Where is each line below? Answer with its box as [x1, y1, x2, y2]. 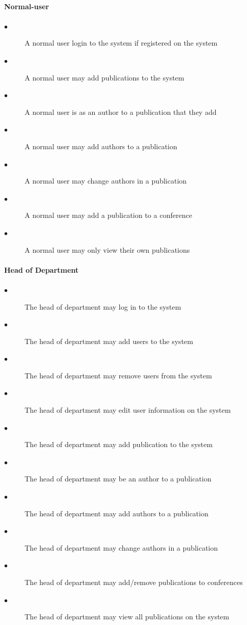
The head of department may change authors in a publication [25, 542, 218, 553]
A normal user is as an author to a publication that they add [25, 106, 217, 117]
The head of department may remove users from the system [25, 370, 212, 380]
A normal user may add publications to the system [25, 72, 184, 83]
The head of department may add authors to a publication [25, 508, 209, 518]
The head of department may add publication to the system [25, 439, 213, 450]
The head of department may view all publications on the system [25, 611, 230, 622]
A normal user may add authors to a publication [25, 140, 177, 151]
